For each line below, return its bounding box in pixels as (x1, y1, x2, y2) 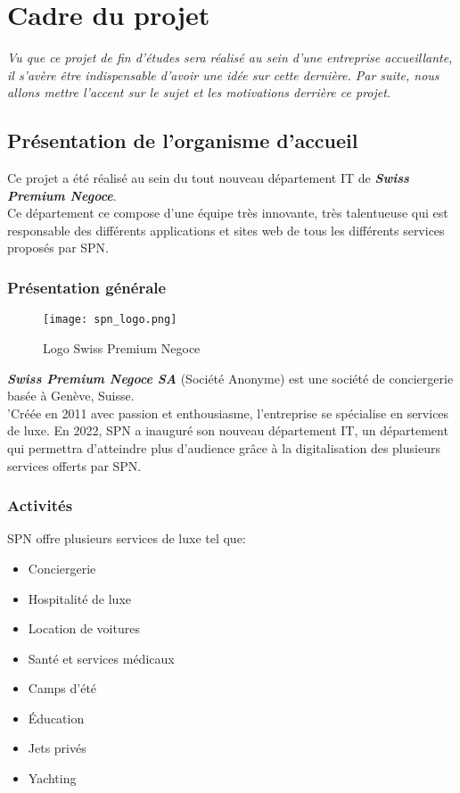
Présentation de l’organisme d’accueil (7, 127, 358, 154)
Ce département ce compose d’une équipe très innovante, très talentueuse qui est (7, 203, 448, 222)
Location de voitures (28, 619, 140, 638)
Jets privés (28, 739, 86, 757)
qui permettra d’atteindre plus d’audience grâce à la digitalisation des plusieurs (7, 438, 440, 457)
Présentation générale (7, 277, 167, 298)
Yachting (28, 769, 77, 788)
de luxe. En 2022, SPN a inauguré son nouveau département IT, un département (7, 421, 448, 440)
